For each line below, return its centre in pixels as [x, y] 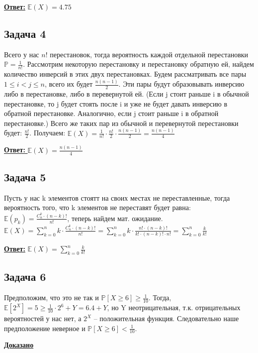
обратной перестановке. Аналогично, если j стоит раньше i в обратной [111, 113]
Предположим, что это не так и [51, 297]
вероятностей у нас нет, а [43, 318]
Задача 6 [25, 277]
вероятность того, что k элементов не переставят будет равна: [97, 207]
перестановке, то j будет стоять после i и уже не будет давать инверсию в [116, 103]
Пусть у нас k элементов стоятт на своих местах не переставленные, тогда [117, 197]
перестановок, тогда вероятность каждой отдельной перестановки [149, 54]
